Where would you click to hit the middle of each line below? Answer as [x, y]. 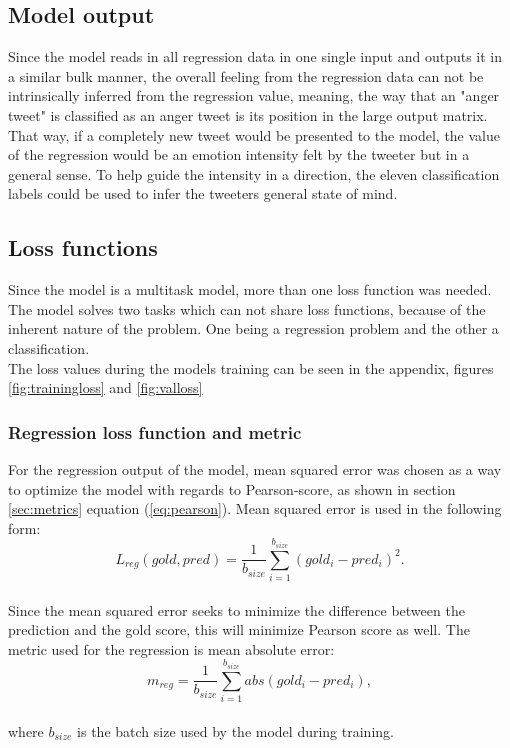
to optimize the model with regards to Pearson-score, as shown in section [232, 488]
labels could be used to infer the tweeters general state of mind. [203, 193]
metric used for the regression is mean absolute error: [171, 648]
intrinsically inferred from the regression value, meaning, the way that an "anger [254, 95]
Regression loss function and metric [155, 431]
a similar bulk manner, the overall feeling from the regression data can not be [246, 75]
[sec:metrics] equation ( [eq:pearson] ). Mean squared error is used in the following [255, 508]
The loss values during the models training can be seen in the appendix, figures [251, 367]
